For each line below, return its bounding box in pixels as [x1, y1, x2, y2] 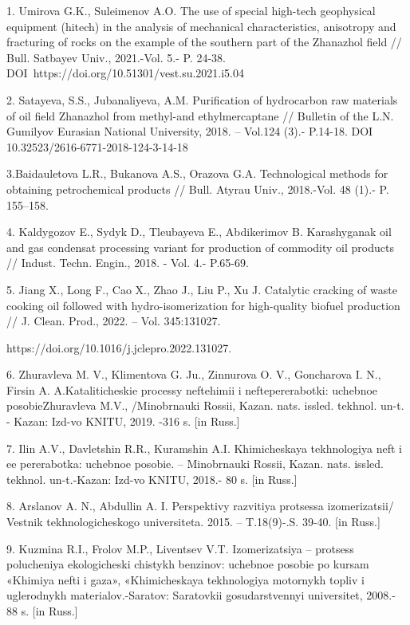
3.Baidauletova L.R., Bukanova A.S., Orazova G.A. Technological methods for [6, 165, 388, 182]
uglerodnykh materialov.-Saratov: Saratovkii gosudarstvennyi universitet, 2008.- [6, 587, 396, 603]
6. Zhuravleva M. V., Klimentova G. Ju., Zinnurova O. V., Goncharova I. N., [6, 366, 381, 383]
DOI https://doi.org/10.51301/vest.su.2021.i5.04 [6, 65, 245, 81]
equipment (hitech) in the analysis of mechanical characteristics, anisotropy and [6, 18, 396, 34]
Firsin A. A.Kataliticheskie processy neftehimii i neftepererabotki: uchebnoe [6, 381, 378, 398]
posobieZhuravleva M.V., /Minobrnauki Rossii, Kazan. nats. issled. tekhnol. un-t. [6, 397, 404, 414]
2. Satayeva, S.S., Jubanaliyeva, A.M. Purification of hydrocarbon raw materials [6, 91, 398, 108]
